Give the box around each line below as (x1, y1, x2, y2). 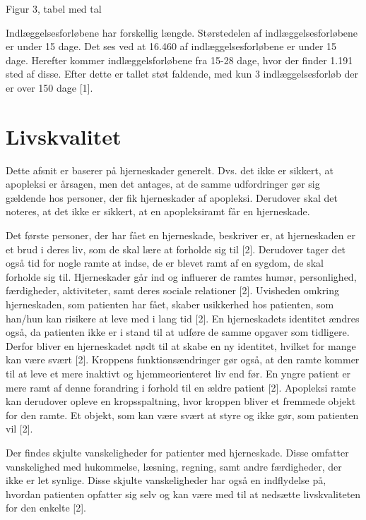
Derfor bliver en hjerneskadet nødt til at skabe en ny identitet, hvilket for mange (6, 338, 356, 353)
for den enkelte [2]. (6, 500, 86, 515)
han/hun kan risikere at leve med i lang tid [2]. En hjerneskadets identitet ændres (6, 310, 360, 325)
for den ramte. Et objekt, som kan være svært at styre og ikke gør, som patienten (6, 407, 359, 422)
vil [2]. (6, 421, 33, 436)
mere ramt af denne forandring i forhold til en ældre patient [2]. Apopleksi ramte (6, 380, 356, 394)
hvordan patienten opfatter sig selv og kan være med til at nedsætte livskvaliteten (6, 486, 361, 501)
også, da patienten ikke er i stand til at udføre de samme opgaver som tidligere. (6, 325, 350, 339)
